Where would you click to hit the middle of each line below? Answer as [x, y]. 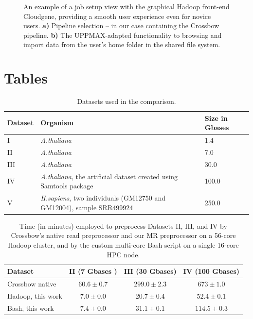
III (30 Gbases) [150, 271]
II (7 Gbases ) [93, 271]
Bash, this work [31, 308]
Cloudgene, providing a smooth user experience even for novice [117, 16]
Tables [26, 78]
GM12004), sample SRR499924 [87, 207]
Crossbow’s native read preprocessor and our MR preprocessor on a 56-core [123, 235]
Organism [57, 123]
